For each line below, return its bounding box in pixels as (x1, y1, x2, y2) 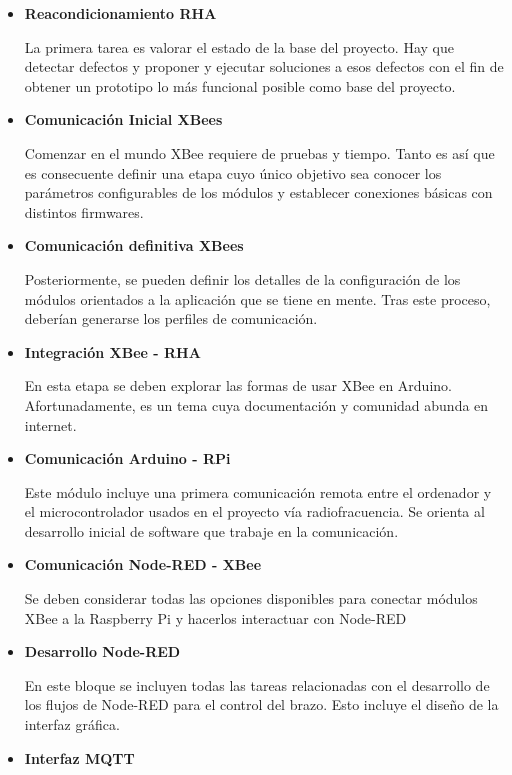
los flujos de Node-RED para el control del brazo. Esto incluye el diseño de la (24, 694, 499, 715)
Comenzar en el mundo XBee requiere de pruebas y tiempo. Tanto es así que (24, 142, 495, 163)
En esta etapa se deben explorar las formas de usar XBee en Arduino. (24, 375, 452, 396)
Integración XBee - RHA (24, 341, 201, 362)
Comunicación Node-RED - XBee (24, 554, 262, 575)
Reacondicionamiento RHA (24, 3, 217, 23)
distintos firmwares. (24, 201, 144, 222)
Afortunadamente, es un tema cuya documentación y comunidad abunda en (24, 394, 489, 415)
